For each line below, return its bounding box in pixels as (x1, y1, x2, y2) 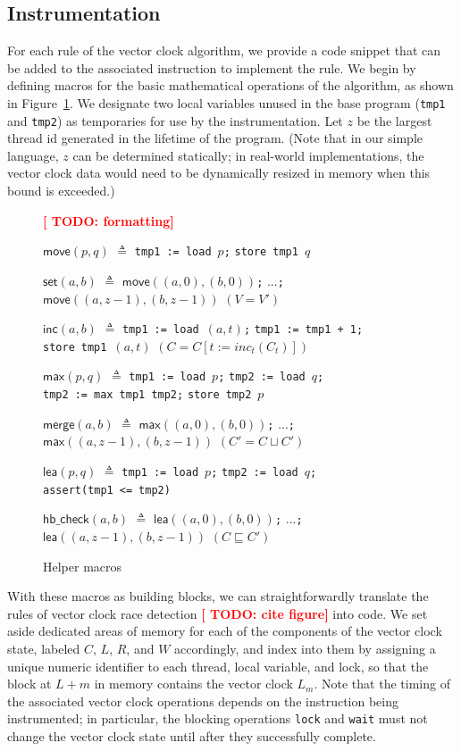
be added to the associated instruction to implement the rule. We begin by (7, 58, 416, 77)
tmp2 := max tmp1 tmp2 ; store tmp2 (43, 388, 252, 402)
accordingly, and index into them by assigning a (174, 638, 436, 657)
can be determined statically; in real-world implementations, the (72, 146, 424, 164)
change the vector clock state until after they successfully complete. (7, 727, 376, 746)
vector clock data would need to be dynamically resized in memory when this (7, 163, 431, 182)
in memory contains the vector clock (94, 674, 293, 693)
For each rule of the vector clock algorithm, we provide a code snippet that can (7, 41, 441, 60)
